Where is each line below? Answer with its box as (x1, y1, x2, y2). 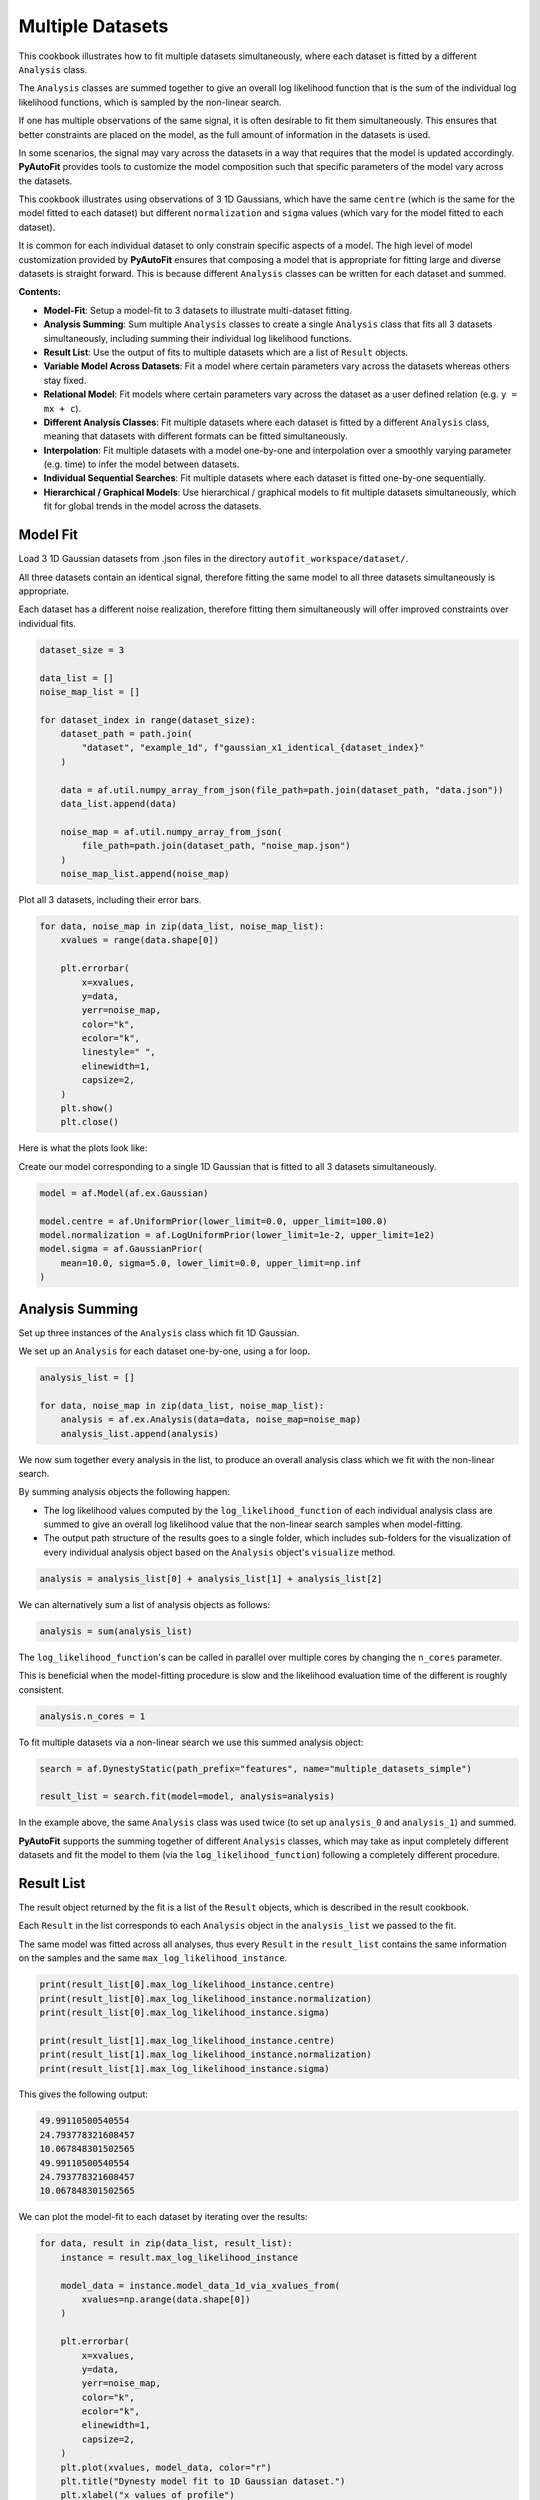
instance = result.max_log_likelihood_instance (60, 2251, 299, 2263)
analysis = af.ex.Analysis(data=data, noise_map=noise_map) (60, 1414, 362, 1425)
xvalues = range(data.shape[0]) (60, 935, 220, 946)
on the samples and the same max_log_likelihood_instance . (18, 1952, 288, 1964)
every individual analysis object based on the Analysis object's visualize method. (43, 1546, 396, 1558)
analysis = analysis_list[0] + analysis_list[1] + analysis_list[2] (39, 1573, 383, 1584)
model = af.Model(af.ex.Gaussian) (39, 1187, 209, 1199)
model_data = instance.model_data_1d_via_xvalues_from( (60, 2280, 341, 2291)
